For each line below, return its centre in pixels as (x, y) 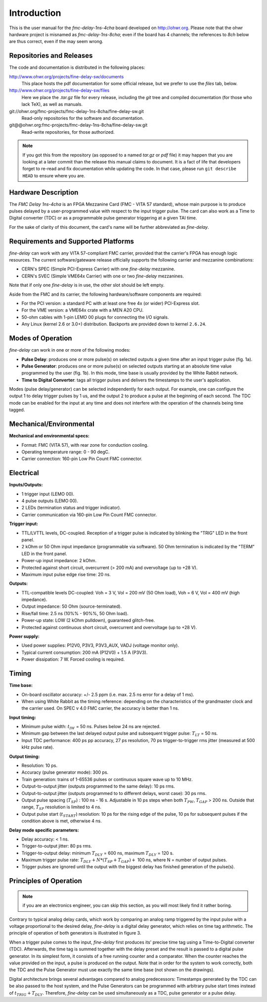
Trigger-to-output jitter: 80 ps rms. (57, 846)
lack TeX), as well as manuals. (52, 105)
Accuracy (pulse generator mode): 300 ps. (65, 772)
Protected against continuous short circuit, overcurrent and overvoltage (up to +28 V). (109, 627)
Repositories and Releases (51, 56)
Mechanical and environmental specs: (49, 436)
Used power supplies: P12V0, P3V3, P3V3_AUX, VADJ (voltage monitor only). (100, 645)
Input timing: (23, 717)
